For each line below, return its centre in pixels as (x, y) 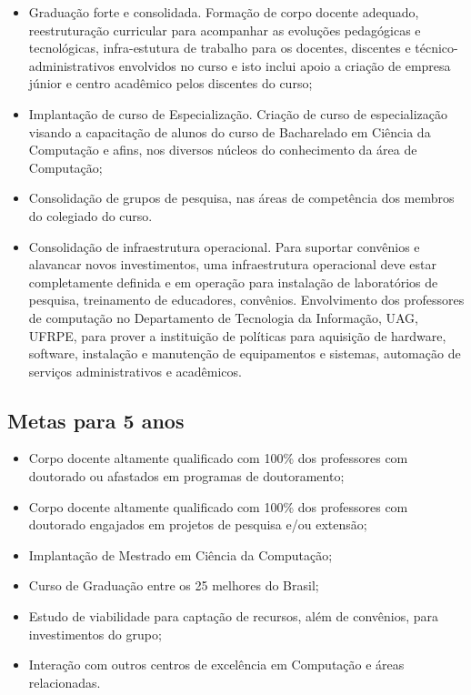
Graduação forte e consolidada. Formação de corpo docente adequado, (224, 12)
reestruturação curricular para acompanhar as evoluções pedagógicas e (225, 30)
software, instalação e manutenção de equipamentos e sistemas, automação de (245, 353)
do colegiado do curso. (90, 215)
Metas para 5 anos (96, 420)
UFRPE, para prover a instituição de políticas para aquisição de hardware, (237, 335)
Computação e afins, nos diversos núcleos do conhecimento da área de (223, 150)
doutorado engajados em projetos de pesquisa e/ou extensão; (198, 524)
